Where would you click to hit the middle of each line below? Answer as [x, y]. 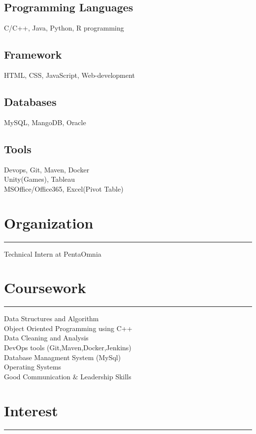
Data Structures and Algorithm [51, 318]
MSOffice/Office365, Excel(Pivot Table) [64, 188]
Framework [33, 54]
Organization [49, 222]
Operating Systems [33, 367]
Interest [31, 410]
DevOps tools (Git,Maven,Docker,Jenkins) [68, 347]
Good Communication [37, 376]
